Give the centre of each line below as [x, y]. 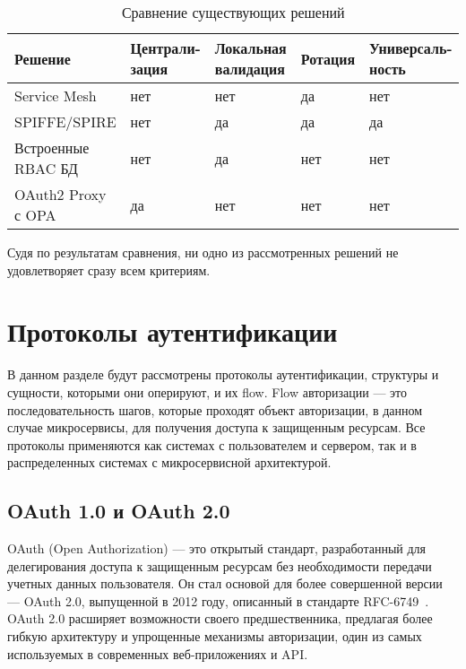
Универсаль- [411, 48]
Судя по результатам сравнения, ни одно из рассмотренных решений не [203, 252]
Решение [43, 58]
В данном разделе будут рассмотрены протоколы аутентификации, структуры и [223, 374]
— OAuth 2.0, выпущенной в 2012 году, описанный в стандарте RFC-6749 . [218, 600]
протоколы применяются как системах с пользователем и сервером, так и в [212, 444]
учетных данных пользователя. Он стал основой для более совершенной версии [225, 583]
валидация [250, 69]
